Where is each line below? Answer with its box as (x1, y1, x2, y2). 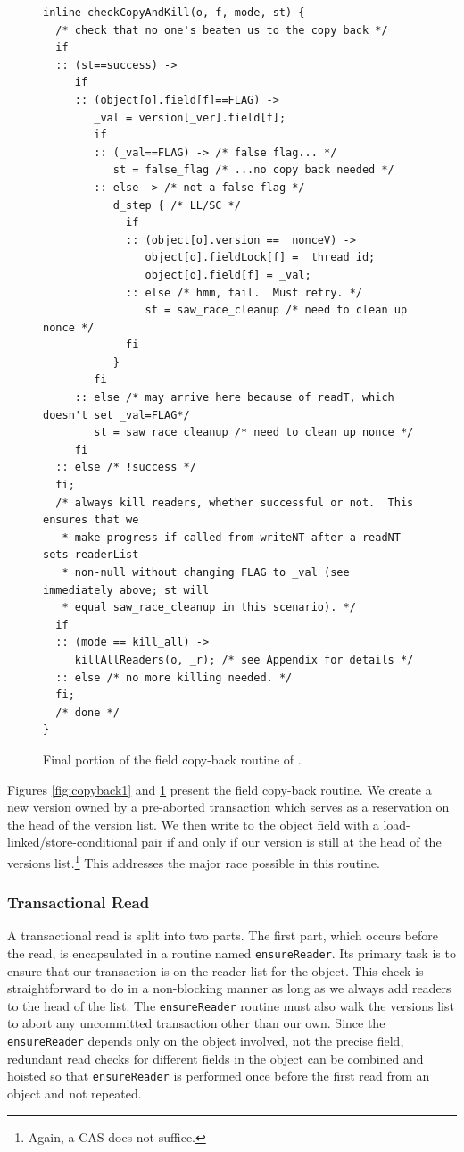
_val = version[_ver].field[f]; (94, 111, 286, 124)
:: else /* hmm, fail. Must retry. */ (126, 286, 362, 299)
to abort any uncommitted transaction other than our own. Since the (7, 1014, 385, 1032)
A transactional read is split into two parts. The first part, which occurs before (7, 926, 438, 945)
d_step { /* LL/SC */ (112, 198, 241, 212)
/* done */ (55, 705, 120, 719)
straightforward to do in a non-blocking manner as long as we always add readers (7, 979, 452, 998)
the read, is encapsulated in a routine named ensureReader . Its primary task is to (7, 943, 456, 962)
